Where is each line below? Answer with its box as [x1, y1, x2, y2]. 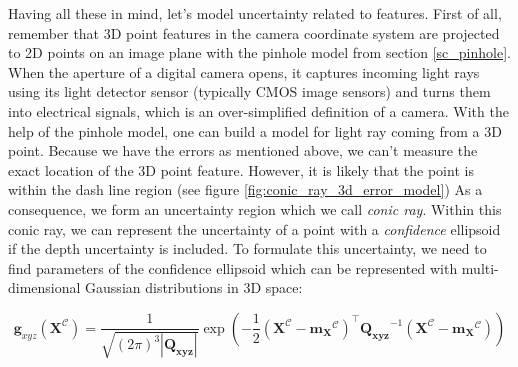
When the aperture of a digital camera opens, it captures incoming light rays [8, 61, 480, 82]
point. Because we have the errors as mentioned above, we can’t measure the [8, 140, 478, 161]
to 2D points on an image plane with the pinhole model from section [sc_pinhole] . [8, 42, 511, 63]
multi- [461, 257, 499, 278]
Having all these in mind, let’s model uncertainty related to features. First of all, [8, 3, 502, 23]
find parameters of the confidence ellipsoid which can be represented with [8, 257, 458, 278]
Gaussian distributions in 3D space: [85, 277, 303, 298]
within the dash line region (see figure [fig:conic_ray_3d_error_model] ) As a [8, 179, 483, 200]
